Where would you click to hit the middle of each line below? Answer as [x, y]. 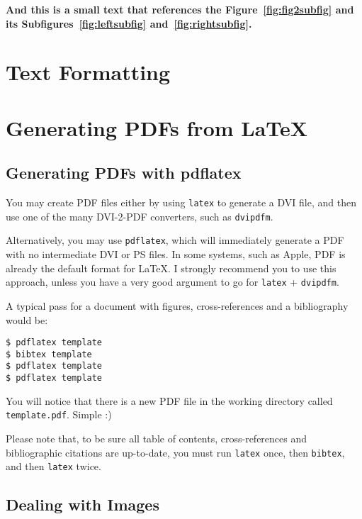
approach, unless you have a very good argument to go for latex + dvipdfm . [172, 282]
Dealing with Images [83, 504]
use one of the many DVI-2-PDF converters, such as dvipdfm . [140, 216]
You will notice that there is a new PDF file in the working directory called [169, 400]
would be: [27, 319]
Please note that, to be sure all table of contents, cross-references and [157, 439]
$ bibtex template [49, 354]
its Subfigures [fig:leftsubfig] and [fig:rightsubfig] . [129, 23]
